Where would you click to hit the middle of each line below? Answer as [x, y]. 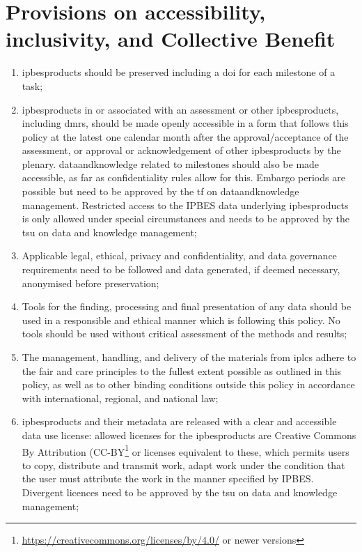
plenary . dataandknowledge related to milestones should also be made [171, 163]
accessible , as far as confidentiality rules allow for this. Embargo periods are [183, 177]
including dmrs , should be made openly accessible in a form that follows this [185, 123]
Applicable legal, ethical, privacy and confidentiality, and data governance [179, 255]
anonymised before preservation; [90, 283]
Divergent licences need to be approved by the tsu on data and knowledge [180, 492]
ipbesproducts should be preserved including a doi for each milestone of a [179, 72]
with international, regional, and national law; [120, 398]
